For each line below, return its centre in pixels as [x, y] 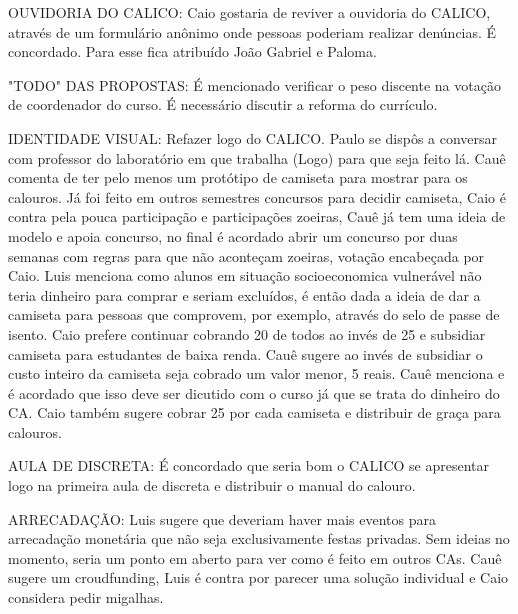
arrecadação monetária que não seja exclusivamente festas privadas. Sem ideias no [259, 538]
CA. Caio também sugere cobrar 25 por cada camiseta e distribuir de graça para [254, 412]
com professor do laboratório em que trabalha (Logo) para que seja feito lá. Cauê [257, 157]
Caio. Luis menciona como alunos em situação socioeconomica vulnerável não [245, 275]
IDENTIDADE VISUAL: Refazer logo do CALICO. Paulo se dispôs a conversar [253, 137]
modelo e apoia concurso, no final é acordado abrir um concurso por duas [233, 235]
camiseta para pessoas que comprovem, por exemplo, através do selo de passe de [254, 314]
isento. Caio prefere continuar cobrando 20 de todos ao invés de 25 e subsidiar [247, 333]
